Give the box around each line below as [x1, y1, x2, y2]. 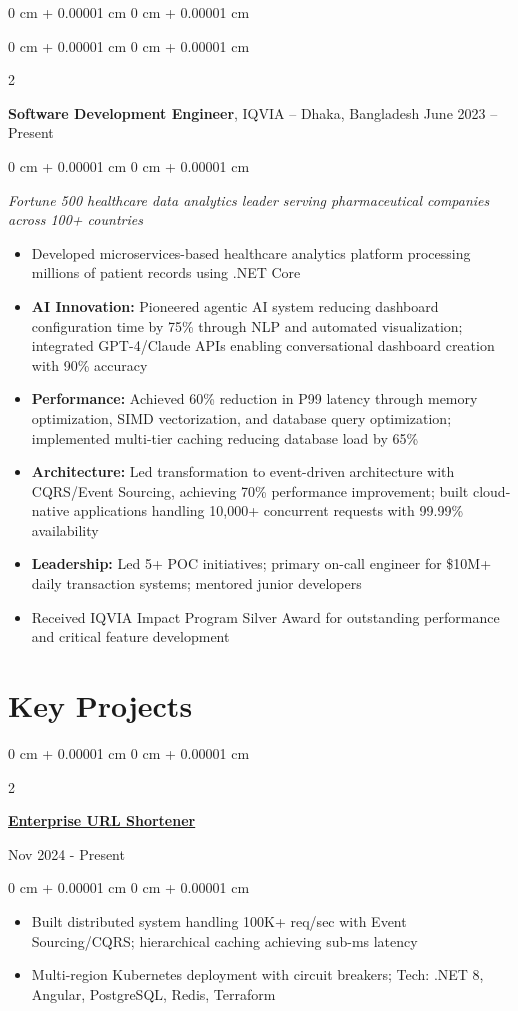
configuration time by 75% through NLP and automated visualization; [31, 315, 463, 336]
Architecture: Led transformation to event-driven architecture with [31, 461, 455, 482]
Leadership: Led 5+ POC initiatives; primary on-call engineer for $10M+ [31, 553, 492, 574]
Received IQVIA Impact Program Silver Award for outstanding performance [31, 606, 500, 627]
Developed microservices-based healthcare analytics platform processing [31, 242, 471, 263]
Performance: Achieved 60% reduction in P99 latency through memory [31, 388, 478, 409]
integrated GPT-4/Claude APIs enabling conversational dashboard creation [31, 335, 495, 356]
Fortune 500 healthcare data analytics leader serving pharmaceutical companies [8, 189, 490, 210]
